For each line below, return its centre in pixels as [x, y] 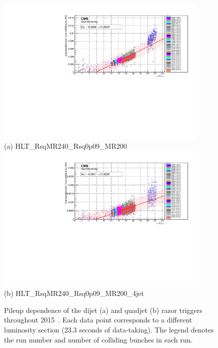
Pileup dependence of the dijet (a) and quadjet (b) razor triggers [103, 310]
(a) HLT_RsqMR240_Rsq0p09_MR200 [65, 146]
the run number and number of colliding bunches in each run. [98, 339]
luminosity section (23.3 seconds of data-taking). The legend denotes [109, 329]
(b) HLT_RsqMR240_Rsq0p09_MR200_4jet [74, 293]
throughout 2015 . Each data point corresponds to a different [98, 320]
